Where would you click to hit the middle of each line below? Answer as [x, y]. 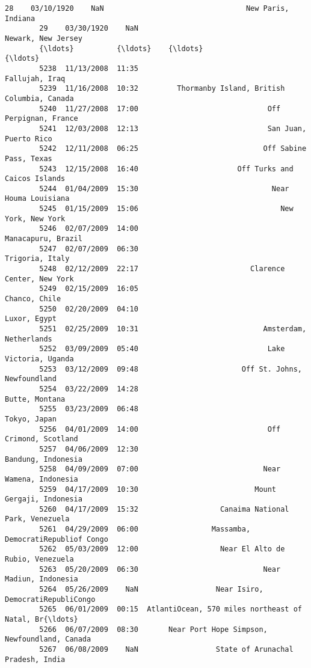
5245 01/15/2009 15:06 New [166, 209]
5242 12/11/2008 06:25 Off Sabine [173, 149]
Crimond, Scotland [42, 439]
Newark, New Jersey [44, 38]
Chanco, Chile [33, 299]
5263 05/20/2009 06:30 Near [160, 569]
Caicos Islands [35, 179]
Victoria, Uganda [39, 359]
